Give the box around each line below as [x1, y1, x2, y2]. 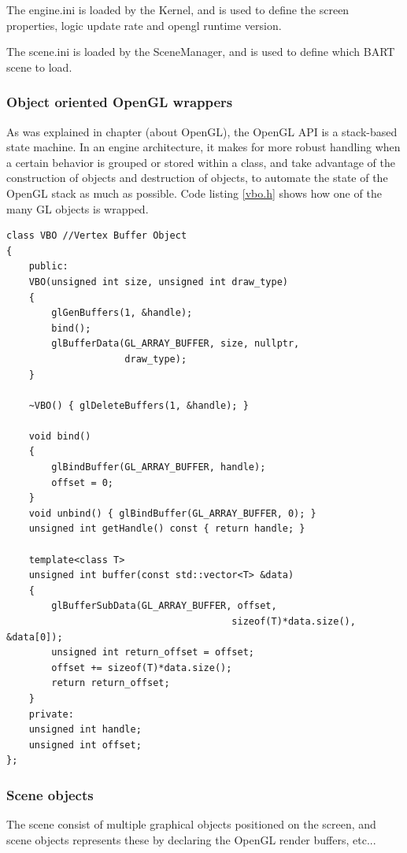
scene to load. [6, 58, 72, 75]
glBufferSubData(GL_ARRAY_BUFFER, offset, [51, 600, 277, 612]
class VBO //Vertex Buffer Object [6, 230, 187, 242]
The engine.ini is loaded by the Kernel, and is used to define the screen [6, 2, 350, 17]
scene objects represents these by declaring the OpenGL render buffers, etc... [6, 831, 376, 847]
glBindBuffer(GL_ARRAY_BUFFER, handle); [51, 462, 266, 473]
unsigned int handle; [28, 724, 142, 736]
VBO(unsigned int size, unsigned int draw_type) [28, 276, 288, 287]
